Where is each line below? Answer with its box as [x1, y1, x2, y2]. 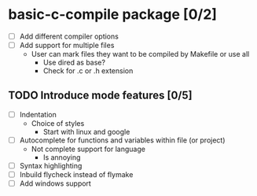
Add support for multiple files [19, 41, 115, 50]
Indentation [19, 109, 57, 119]
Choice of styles [31, 118, 85, 128]
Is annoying [42, 153, 81, 162]
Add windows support [19, 179, 92, 188]
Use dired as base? [42, 57, 106, 68]
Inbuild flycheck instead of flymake [19, 170, 134, 179]
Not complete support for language [31, 144, 145, 153]
